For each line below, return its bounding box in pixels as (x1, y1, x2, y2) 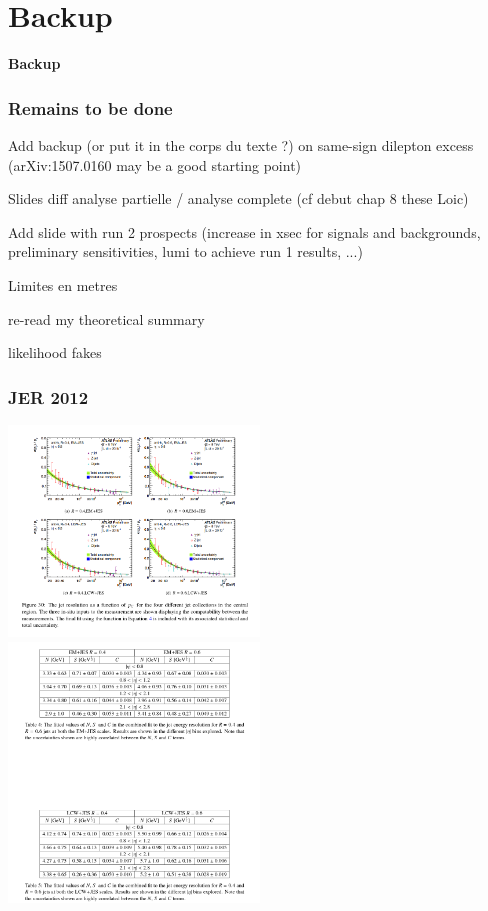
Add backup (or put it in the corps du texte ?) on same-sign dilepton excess (8, 134, 474, 155)
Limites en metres (8, 274, 118, 295)
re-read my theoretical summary (8, 308, 205, 329)
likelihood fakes (8, 342, 102, 363)
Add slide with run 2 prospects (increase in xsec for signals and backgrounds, (8, 221, 481, 242)
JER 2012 (8, 384, 89, 409)
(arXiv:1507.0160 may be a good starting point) (8, 154, 302, 175)
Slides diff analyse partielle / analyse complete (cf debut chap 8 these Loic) (8, 188, 469, 209)
